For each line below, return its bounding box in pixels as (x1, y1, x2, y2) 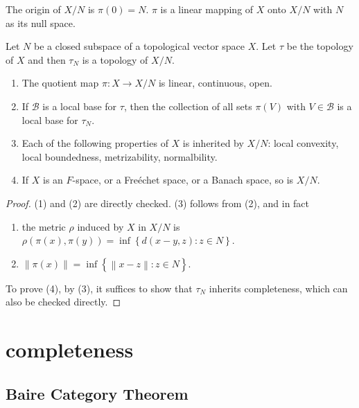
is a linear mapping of (160, 2, 254, 16)
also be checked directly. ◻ (6, 294, 121, 309)
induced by (77, 219, 124, 233)
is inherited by (182, 136, 244, 150)
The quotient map (21, 76, 99, 90)
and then (28, 52, 66, 66)
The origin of (6, 2, 61, 16)
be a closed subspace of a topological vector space (33, 39, 245, 53)
